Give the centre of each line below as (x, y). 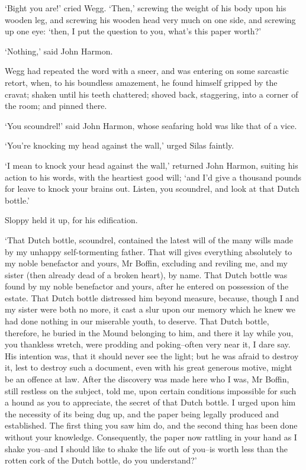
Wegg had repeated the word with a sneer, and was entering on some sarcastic (147, 71)
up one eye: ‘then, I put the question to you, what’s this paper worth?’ (133, 31)
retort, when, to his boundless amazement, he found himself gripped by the (141, 82)
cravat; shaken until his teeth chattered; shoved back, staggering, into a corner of (152, 94)
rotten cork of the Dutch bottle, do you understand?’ (101, 460)
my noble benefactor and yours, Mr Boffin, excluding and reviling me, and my (146, 263)
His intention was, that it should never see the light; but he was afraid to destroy (152, 355)
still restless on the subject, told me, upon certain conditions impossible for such (151, 390)
